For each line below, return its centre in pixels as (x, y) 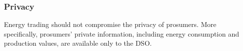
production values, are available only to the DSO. (78, 43)
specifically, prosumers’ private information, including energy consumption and (122, 33)
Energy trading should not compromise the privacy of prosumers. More (110, 24)
